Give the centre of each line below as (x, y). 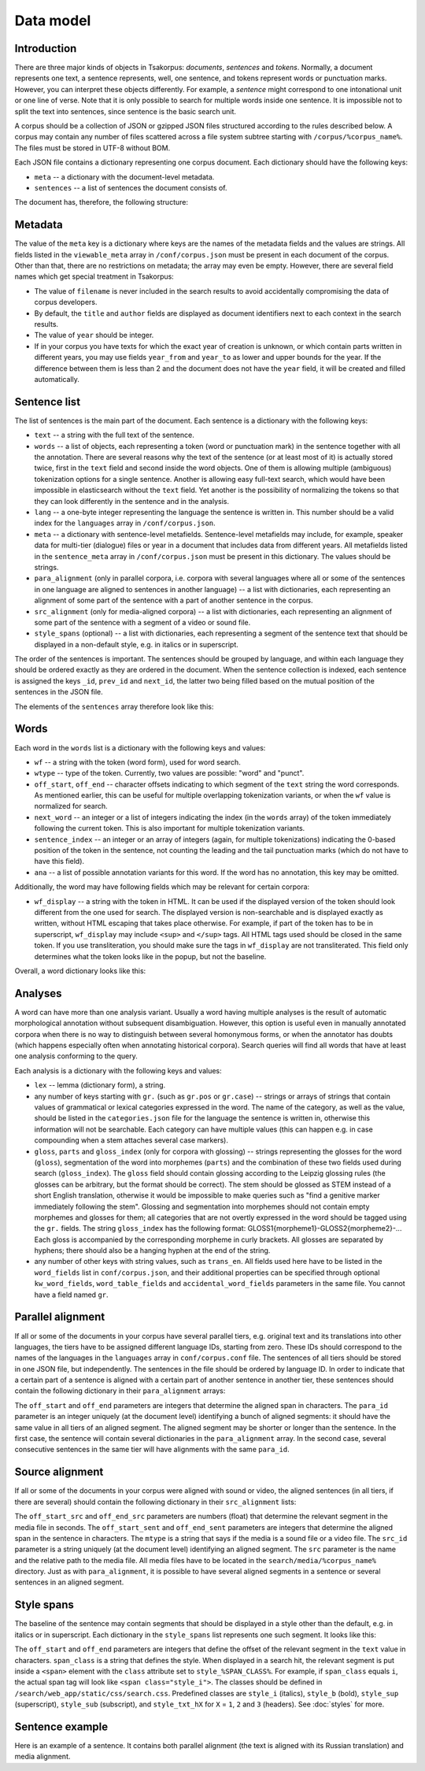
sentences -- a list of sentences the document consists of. (131, 187)
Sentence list (48, 402)
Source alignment (59, 1472)
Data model (53, 20)
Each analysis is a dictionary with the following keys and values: (118, 1070)
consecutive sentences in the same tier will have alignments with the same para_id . (152, 1450)
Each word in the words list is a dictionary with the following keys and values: (140, 747)
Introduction (46, 48)
